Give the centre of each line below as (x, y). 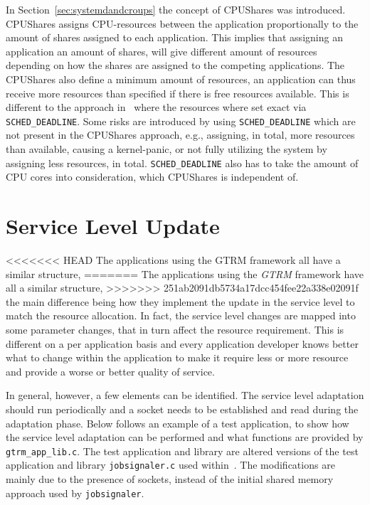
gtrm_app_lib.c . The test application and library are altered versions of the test (182, 451)
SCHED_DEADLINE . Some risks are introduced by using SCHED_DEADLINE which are (181, 121)
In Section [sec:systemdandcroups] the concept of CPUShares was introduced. (176, 9)
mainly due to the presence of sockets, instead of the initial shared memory (170, 479)
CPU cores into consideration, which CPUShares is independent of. (152, 177)
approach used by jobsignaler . (75, 493)
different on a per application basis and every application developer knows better (182, 343)
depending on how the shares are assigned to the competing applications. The (175, 65)
